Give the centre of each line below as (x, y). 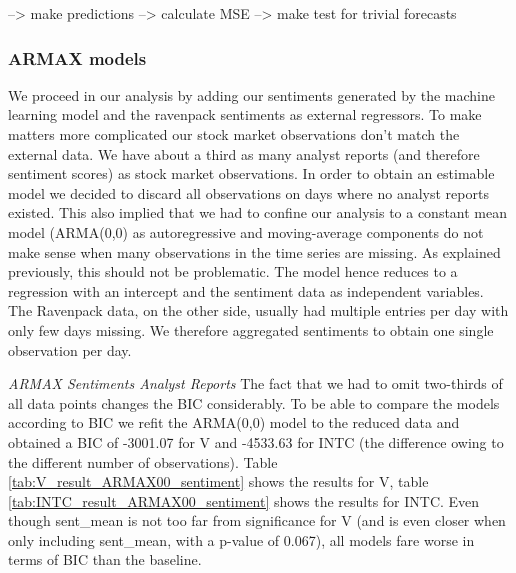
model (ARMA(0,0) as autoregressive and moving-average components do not (246, 231)
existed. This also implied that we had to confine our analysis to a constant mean (258, 212)
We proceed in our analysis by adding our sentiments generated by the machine (251, 94)
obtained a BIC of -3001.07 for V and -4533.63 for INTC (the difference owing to (256, 441)
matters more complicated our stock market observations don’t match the (234, 134)
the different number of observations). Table (143, 461)
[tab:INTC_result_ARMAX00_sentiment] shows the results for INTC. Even (244, 500)
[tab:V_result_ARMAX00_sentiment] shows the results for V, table (218, 481)
